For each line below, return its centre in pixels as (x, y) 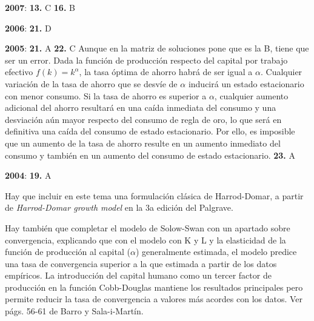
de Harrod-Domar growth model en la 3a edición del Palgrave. (119, 207)
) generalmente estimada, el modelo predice (216, 252)
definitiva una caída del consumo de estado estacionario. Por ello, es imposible (150, 131)
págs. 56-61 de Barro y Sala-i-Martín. (74, 311)
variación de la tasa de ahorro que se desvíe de (91, 83)
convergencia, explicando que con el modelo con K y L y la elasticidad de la (145, 240)
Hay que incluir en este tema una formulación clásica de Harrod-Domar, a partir (154, 195)
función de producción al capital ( (68, 252)
